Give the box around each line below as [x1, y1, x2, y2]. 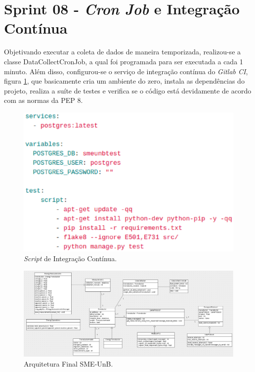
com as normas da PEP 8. [4, 95, 83, 105]
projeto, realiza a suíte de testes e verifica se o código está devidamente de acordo [4, 85, 252, 95]
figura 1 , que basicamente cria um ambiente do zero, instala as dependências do [4, 76, 245, 86]
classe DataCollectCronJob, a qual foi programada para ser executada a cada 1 [4, 56, 243, 66]
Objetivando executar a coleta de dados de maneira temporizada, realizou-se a [4, 46, 241, 57]
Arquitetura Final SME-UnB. [24, 358, 113, 369]
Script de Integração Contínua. [24, 253, 117, 264]
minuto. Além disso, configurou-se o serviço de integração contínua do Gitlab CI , [4, 66, 248, 76]
